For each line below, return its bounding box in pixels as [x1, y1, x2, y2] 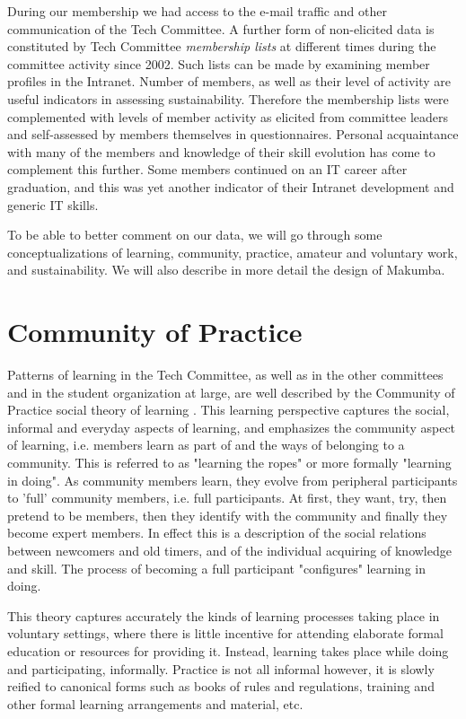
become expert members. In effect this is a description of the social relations [7, 523, 426, 542]
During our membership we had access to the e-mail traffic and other [7, 2, 387, 20]
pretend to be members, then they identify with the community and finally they [7, 505, 448, 524]
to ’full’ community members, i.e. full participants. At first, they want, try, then [7, 488, 447, 507]
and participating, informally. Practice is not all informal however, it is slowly [7, 659, 435, 678]
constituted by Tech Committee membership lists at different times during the [7, 37, 436, 56]
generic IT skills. [7, 195, 99, 214]
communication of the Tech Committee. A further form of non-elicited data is [7, 19, 435, 38]
